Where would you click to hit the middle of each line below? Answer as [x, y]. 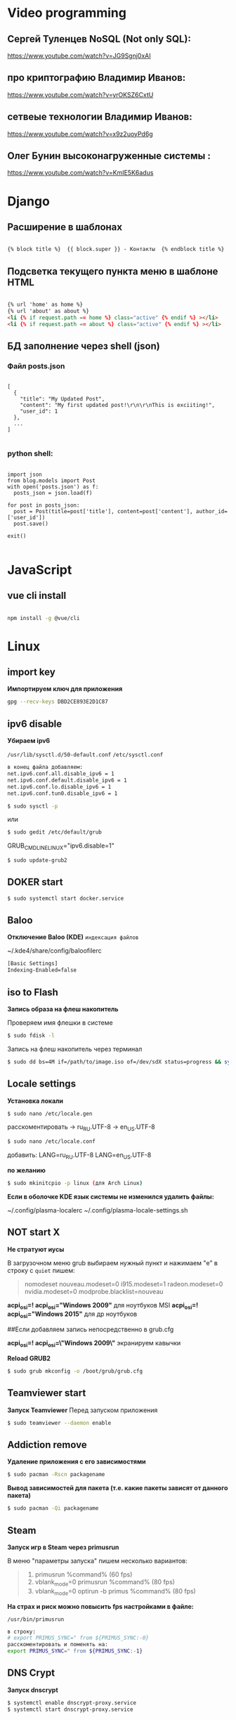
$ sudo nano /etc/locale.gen [50, 1113]
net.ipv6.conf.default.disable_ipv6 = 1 [67, 780]
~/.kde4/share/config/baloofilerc [54, 951]
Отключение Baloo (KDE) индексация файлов [73, 937]
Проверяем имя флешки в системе [60, 1023]
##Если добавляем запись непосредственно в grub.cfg [91, 1329]
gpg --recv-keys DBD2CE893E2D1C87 [58, 702]
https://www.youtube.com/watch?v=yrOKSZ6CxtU [80, 95]
